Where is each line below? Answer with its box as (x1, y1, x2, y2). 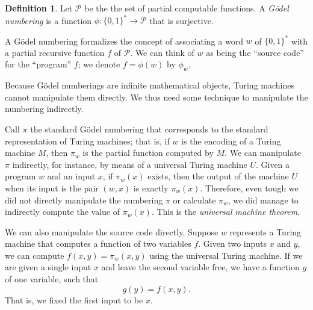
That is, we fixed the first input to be (5, 293, 143, 306)
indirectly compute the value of (5, 205, 120, 218)
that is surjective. (149, 14, 214, 26)
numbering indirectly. (5, 102, 84, 115)
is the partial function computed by (82, 146, 214, 159)
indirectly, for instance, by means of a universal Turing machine (12, 158, 247, 170)
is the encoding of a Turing (181, 134, 281, 147)
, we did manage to (228, 193, 299, 206)
